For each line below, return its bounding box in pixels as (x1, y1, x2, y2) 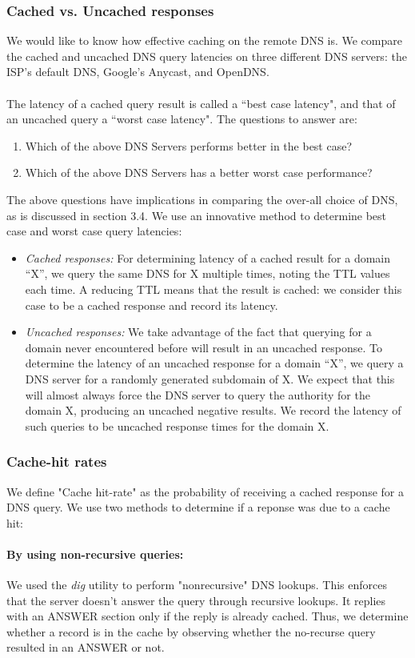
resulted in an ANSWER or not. (6, 639, 165, 656)
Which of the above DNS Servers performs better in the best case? (25, 137, 353, 154)
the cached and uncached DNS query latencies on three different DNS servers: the (6, 47, 407, 64)
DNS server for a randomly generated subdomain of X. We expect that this (25, 370, 395, 387)
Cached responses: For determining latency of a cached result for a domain (25, 249, 391, 266)
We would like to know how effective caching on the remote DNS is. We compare (6, 32, 402, 49)
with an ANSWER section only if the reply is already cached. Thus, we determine (6, 608, 409, 624)
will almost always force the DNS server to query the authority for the (25, 386, 370, 403)
